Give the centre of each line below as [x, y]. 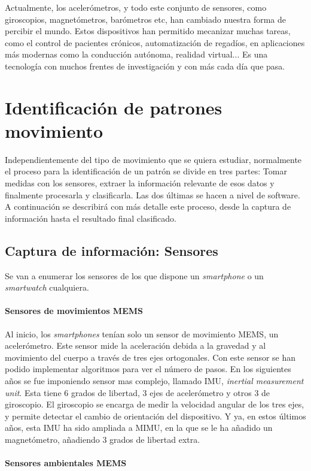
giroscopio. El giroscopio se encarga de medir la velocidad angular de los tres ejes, [155, 404]
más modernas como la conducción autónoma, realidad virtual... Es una [136, 54]
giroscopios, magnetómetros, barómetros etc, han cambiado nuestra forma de [145, 19]
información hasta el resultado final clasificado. [91, 218]
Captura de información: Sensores [112, 250]
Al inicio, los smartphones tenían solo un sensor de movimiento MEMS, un [142, 333]
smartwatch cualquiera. [47, 287]
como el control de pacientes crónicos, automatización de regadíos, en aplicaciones [155, 42]
